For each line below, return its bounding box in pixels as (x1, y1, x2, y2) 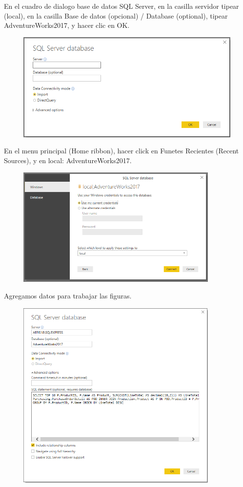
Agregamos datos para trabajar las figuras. (4, 291, 132, 301)
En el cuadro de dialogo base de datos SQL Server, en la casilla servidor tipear (4, 1, 239, 11)
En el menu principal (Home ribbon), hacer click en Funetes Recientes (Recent (4, 146, 239, 156)
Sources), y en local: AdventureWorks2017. (4, 155, 132, 166)
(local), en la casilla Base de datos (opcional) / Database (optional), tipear (4, 10, 228, 21)
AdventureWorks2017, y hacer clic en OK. (4, 20, 130, 30)
